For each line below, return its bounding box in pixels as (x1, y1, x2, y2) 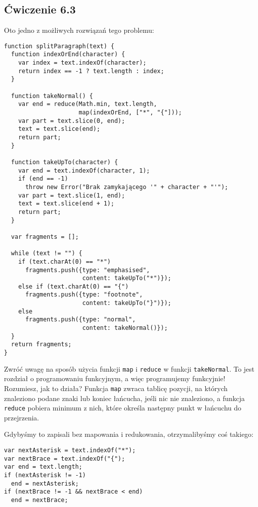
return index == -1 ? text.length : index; (18, 67, 165, 75)
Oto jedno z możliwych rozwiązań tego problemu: (4, 25, 154, 35)
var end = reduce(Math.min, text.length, (18, 101, 157, 108)
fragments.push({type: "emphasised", (25, 266, 150, 274)
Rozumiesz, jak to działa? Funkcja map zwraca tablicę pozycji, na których (4, 383, 228, 393)
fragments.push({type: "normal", (25, 316, 136, 323)
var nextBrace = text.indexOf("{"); (4, 455, 125, 462)
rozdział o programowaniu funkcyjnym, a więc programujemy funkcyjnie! (4, 373, 226, 384)
